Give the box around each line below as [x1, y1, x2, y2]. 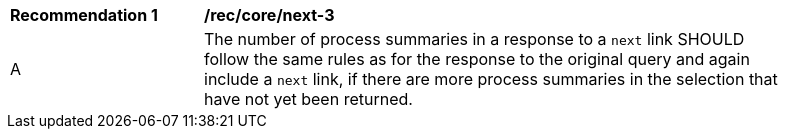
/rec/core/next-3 [204, 5, 335, 25]
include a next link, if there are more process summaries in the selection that [204, 69, 778, 89]
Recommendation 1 [10, 5, 158, 25]
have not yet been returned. [204, 89, 413, 109]
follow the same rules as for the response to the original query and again [204, 49, 750, 69]
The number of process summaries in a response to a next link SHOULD [204, 29, 745, 49]
